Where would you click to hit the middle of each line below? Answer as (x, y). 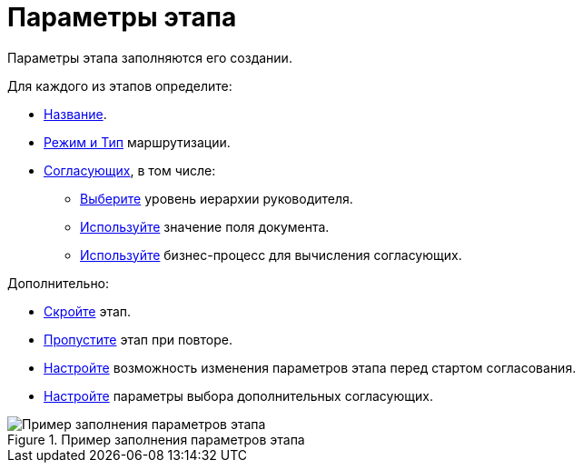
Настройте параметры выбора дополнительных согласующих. (238, 395)
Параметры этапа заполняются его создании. (150, 57)
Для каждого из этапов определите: (120, 85)
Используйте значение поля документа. (205, 226)
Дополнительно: (59, 283)
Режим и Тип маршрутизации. (137, 142)
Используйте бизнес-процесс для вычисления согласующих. (271, 255)
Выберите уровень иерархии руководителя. (217, 198)
